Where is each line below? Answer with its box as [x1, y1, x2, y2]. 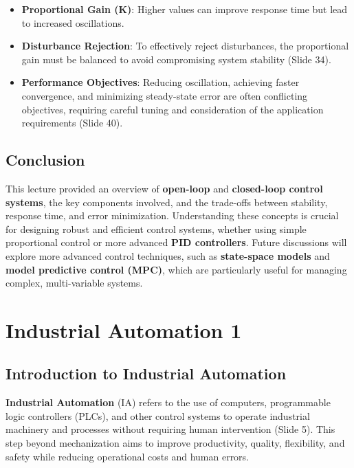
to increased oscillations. [21, 15, 124, 30]
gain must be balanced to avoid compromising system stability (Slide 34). [21, 52, 331, 66]
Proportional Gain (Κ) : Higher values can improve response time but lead [21, 2, 348, 16]
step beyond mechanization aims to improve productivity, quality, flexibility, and [5, 436, 345, 450]
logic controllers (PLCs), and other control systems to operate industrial [5, 408, 310, 423]
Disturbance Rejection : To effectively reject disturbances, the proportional [21, 38, 349, 53]
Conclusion [5, 149, 85, 170]
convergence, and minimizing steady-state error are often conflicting [21, 88, 308, 102]
